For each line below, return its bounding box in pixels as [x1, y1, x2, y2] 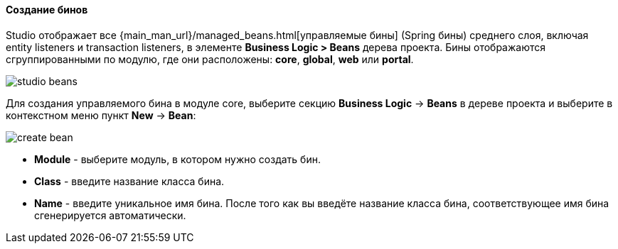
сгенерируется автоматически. [34, 209, 186, 221]
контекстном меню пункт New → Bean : [6, 109, 196, 121]
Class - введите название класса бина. [34, 175, 225, 187]
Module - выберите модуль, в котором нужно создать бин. [34, 153, 321, 165]
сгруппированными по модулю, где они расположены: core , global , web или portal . [6, 52, 414, 65]
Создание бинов [6, 4, 88, 16]
